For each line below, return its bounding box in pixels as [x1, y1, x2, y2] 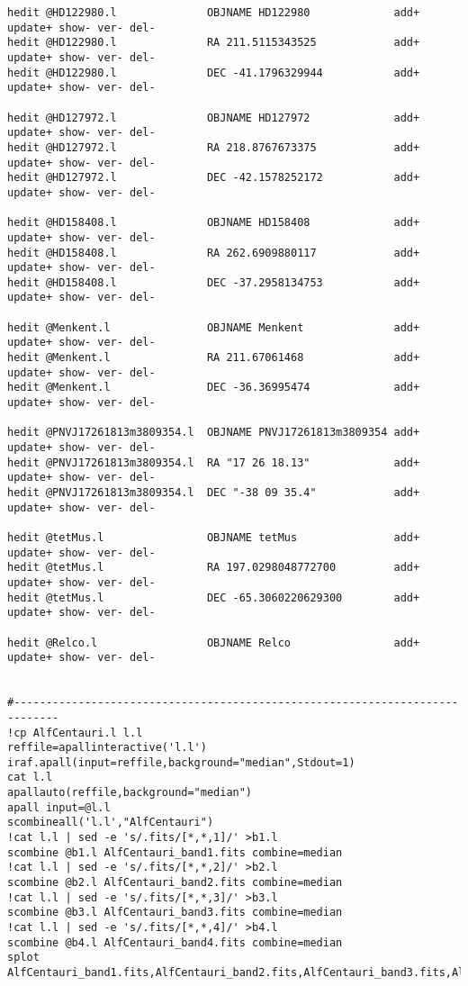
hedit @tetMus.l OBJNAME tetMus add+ [7, 530, 420, 544]
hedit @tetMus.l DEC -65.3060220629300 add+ [7, 591, 420, 604]
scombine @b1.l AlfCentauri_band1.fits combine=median [7, 846, 343, 859]
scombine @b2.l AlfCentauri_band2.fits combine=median [7, 876, 343, 890]
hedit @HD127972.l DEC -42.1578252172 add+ [7, 171, 420, 185]
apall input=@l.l [7, 801, 111, 814]
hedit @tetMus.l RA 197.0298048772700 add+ [7, 561, 420, 574]
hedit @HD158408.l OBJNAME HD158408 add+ [7, 216, 420, 230]
